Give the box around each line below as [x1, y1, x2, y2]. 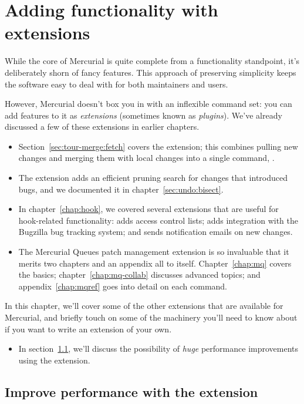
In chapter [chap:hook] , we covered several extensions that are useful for [18, 203, 279, 215]
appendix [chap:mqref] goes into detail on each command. [18, 280, 228, 292]
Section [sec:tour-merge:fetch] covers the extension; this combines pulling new [18, 140, 298, 152]
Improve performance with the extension [5, 382, 258, 400]
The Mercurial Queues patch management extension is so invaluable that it [18, 245, 289, 258]
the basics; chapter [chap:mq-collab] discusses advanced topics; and [18, 268, 261, 281]
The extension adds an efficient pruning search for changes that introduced [18, 171, 288, 184]
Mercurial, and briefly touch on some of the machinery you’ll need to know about [5, 311, 298, 323]
